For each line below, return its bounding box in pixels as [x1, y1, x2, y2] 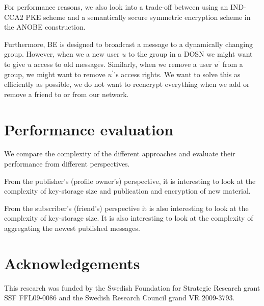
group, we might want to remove [4, 68, 105, 79]
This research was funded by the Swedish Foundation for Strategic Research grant [4, 282, 260, 293]
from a [222, 58, 243, 69]
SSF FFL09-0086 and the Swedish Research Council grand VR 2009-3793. [4, 292, 235, 303]
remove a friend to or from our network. [4, 88, 129, 99]
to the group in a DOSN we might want [128, 49, 253, 59]
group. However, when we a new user [4, 49, 120, 59]
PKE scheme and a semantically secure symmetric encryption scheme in [25, 11, 251, 22]
